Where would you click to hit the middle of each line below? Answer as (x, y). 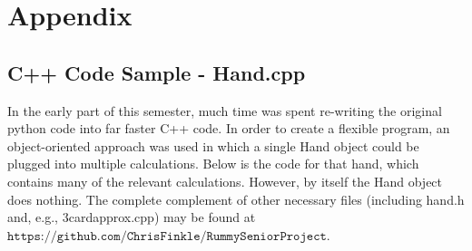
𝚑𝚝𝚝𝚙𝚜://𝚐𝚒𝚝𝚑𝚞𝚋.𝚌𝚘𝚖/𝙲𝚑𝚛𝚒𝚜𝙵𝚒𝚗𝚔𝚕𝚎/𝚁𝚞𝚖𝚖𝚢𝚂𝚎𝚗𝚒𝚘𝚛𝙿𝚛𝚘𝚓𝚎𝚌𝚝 (167, 236)
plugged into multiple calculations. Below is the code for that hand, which (213, 164)
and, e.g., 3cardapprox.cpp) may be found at (132, 217)
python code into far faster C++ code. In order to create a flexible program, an (229, 128)
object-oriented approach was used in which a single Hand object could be (213, 145)
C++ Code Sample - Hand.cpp (157, 72)
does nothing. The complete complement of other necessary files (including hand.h (236, 199)
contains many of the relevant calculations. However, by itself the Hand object (225, 181)
